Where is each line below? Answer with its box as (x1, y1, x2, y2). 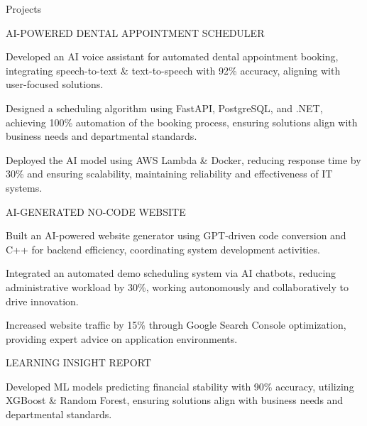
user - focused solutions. (6, 77, 104, 92)
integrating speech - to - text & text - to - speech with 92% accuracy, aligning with (6, 62, 341, 77)
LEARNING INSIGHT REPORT (6, 355, 151, 370)
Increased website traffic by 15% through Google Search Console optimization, (6, 317, 346, 332)
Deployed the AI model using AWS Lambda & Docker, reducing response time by (6, 152, 361, 167)
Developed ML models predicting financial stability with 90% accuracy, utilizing (6, 378, 354, 393)
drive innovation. (6, 293, 79, 308)
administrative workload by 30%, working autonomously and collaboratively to (6, 279, 349, 294)
